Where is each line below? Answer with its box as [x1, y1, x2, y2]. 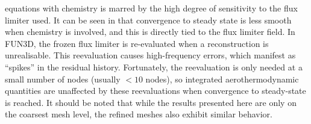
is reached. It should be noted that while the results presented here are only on [5, 96, 297, 108]
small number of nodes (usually [5, 72, 121, 85]
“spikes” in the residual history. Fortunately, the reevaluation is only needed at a [5, 60, 303, 73]
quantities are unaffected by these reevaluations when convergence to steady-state [5, 84, 306, 97]
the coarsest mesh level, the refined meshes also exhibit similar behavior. [5, 108, 272, 120]
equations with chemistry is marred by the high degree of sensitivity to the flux [5, 2, 298, 14]
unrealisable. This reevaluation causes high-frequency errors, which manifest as [5, 49, 296, 61]
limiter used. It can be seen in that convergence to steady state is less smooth [5, 13, 292, 26]
